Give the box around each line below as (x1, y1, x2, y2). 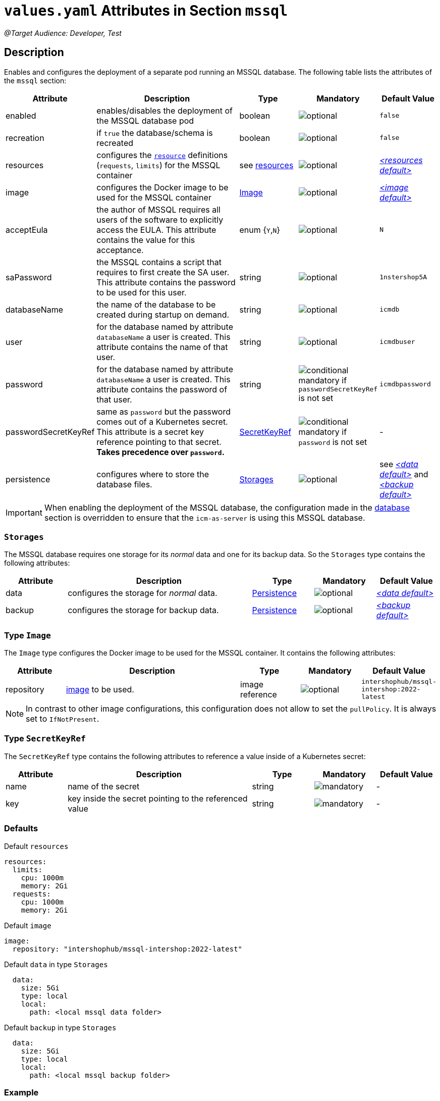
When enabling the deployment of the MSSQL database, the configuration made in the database (44, 502, 410, 513)
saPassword (6, 272, 52, 282)
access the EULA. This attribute (96, 224, 216, 235)
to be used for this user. (96, 287, 187, 297)
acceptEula (6, 224, 48, 235)
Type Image (4, 630, 51, 640)
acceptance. (96, 244, 144, 255)
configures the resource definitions (96, 149, 228, 160)
